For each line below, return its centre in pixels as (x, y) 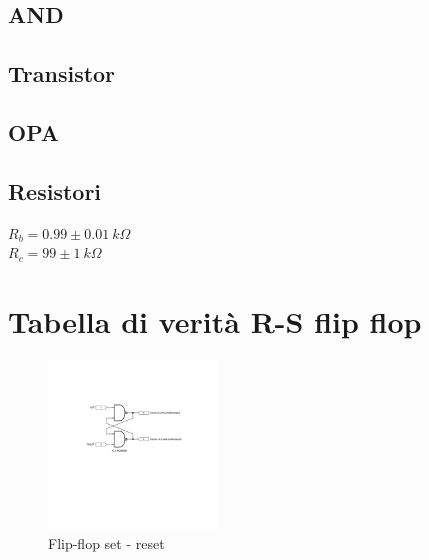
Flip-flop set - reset (106, 543)
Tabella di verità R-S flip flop (215, 320)
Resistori (55, 190)
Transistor (62, 73)
